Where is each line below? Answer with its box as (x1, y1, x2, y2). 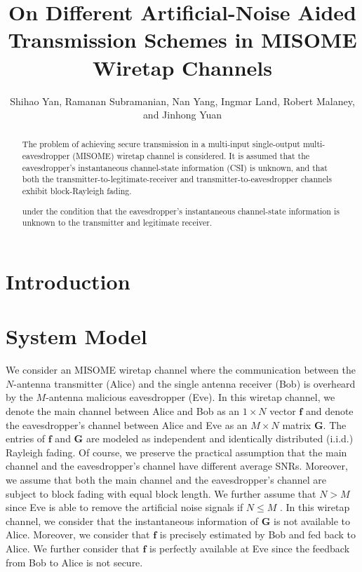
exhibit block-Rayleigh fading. (22, 185, 132, 197)
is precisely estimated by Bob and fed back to (159, 527, 356, 542)
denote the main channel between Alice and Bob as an (6, 404, 240, 418)
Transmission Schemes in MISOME (8, 25, 357, 54)
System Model (6, 322, 147, 350)
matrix (282, 417, 311, 432)
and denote (305, 404, 354, 418)
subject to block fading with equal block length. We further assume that (6, 486, 316, 500)
